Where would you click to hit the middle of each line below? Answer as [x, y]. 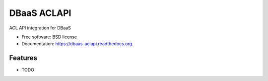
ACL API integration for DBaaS [40, 28]
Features [23, 58]
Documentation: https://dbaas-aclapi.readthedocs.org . [77, 44]
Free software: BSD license [49, 37]
